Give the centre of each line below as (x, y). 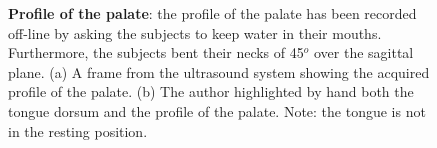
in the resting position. (78, 130)
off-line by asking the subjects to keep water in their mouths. (195, 32)
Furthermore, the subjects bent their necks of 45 (156, 52)
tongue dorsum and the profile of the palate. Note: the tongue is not (217, 110)
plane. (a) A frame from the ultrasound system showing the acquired (219, 71)
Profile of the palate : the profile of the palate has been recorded (212, 13)
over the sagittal (363, 52)
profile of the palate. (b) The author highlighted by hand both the (211, 91)
